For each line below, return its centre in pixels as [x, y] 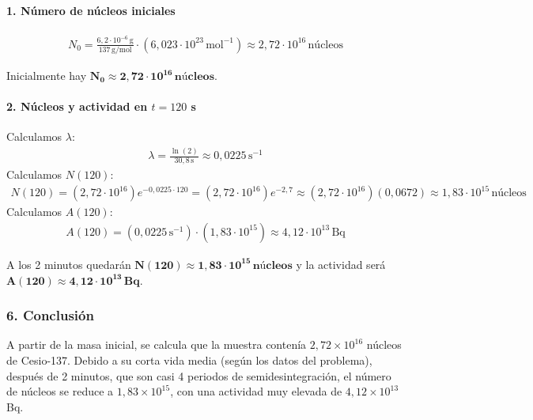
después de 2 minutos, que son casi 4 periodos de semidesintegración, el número [199, 375]
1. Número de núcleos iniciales [91, 10]
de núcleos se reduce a [60, 391]
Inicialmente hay [47, 76]
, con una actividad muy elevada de [256, 391]
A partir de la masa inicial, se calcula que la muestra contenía [157, 344]
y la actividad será [341, 264]
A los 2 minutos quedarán [69, 264]
